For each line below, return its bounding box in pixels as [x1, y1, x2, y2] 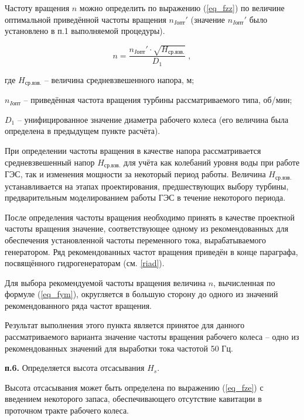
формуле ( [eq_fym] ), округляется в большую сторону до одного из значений [5, 288, 278, 300]
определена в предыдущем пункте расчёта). [5, 125, 160, 137]
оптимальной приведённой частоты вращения [5, 13, 166, 25]
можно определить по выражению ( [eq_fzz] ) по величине [79, 2, 285, 13]
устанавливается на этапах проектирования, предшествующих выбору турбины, [5, 180, 289, 192]
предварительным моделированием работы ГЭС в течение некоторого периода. [5, 191, 286, 204]
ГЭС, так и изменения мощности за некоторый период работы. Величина [5, 168, 266, 180]
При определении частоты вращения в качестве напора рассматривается [5, 144, 261, 157]
